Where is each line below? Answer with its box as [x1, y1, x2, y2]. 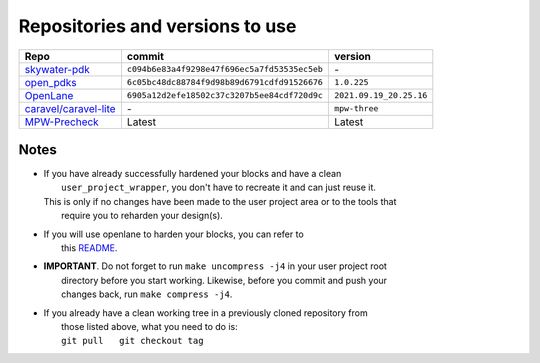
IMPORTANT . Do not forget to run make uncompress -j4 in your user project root [43, 260, 387, 272]
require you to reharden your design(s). [61, 210, 224, 222]
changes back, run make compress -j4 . [61, 288, 233, 300]
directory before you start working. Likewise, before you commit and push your [61, 274, 388, 286]
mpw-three [333, 103, 379, 114]
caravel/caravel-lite [24, 101, 116, 115]
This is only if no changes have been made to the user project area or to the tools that [43, 195, 397, 207]
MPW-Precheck [24, 115, 99, 129]
